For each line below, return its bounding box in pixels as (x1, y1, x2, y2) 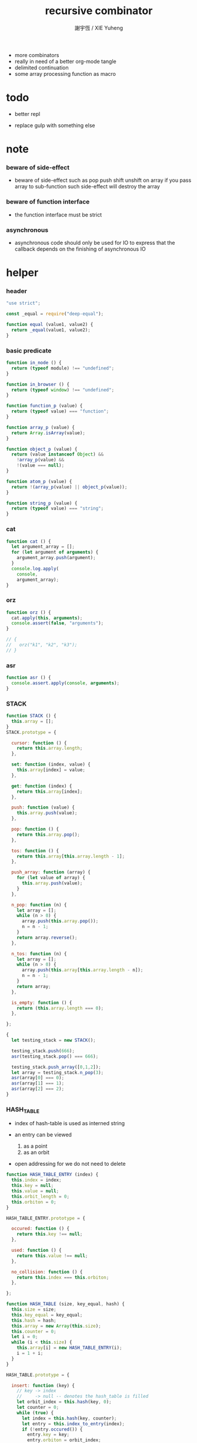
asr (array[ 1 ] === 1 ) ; (11, 1080, 65, 1086)
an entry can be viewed (14, 1131, 72, 1138)
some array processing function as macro (14, 70, 116, 77)
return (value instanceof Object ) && (11, 451, 104, 457)
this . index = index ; (11, 1177, 62, 1183)
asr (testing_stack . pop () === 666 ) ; (11, 1053, 99, 1059)
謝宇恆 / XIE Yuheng (74, 24, 123, 31)
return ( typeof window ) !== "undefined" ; (11, 387, 115, 393)
